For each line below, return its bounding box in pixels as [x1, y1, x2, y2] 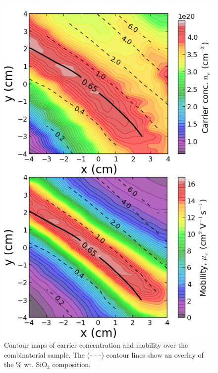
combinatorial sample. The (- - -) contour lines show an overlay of [4, 349, 204, 360]
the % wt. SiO [4, 359, 48, 370]
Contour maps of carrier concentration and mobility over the [4, 340, 188, 350]
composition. [52, 359, 91, 370]
